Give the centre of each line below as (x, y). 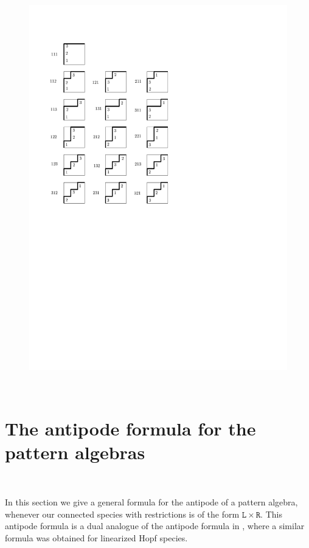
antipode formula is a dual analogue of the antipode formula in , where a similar (155, 526)
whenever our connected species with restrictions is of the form (122, 514)
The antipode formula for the (130, 428)
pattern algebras (75, 452)
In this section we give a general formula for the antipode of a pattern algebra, (151, 502)
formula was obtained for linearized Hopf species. (96, 537)
